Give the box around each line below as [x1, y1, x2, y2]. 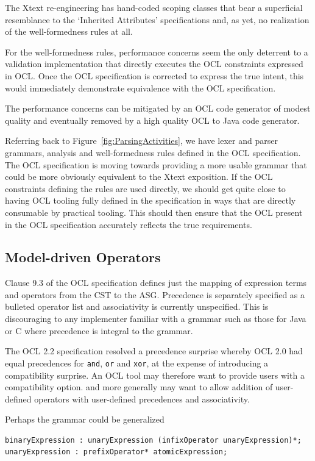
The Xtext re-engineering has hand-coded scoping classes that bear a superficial [5, 1, 303, 13]
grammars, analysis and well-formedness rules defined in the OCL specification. [5, 146, 301, 159]
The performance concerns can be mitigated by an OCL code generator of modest [5, 102, 311, 115]
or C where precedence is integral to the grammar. [5, 324, 193, 337]
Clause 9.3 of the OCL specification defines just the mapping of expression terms [5, 276, 307, 289]
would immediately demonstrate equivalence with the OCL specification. [5, 81, 276, 94]
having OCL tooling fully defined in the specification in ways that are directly [5, 194, 296, 207]
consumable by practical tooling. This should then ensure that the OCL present [5, 205, 303, 218]
